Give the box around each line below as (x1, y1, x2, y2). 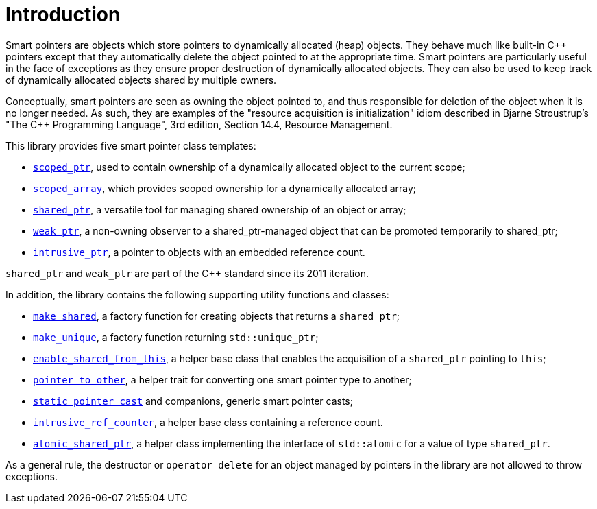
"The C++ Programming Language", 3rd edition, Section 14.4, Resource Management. (5, 118, 393, 130)
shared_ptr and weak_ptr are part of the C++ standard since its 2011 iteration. (5, 267, 369, 279)
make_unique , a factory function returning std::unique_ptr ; (33, 331, 319, 343)
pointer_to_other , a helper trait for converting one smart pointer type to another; (33, 373, 412, 386)
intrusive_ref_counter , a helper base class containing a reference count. (33, 416, 383, 428)
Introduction (5, 3, 121, 26)
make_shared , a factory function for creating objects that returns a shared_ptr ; (33, 309, 400, 322)
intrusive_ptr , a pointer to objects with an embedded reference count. (33, 246, 365, 258)
